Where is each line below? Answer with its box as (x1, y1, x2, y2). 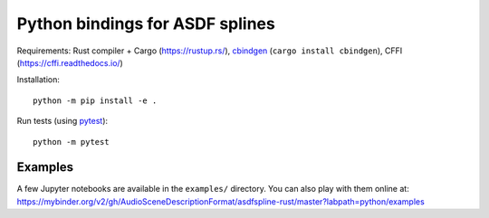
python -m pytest (33, 137, 110, 147)
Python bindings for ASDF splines (16, 14, 275, 33)
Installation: (16, 74, 61, 85)
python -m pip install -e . (33, 95, 158, 106)
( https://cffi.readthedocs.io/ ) (16, 57, 124, 68)
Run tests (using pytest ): (16, 116, 109, 127)
